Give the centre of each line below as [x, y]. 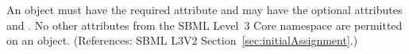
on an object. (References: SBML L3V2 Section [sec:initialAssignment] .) [182, 40]
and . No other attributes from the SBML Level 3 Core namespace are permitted [204, 25]
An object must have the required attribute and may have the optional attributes [204, 9]
